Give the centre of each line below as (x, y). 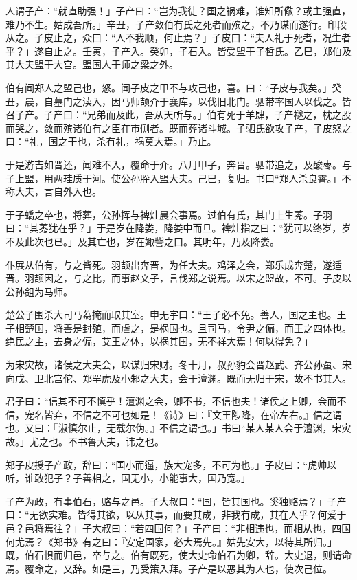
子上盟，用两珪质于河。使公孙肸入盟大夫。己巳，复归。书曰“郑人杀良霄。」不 (178, 178)
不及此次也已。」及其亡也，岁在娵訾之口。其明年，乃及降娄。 (142, 241)
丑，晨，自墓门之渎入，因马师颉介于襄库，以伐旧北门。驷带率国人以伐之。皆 (178, 101)
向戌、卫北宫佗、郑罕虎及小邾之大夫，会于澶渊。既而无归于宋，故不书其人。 (178, 378)
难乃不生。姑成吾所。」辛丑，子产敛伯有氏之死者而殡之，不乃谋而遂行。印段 (176, 24)
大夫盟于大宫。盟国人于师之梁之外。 (96, 64)
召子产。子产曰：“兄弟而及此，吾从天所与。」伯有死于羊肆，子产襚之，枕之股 (178, 114)
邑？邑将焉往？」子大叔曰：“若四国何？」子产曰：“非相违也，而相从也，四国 (178, 528)
